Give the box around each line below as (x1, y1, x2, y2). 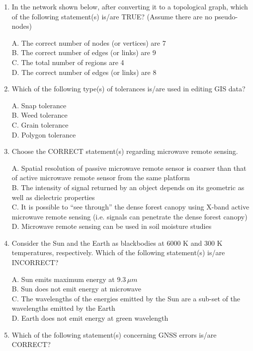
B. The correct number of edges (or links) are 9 (11, 47, 156, 58)
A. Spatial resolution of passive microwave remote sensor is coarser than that (11, 162, 247, 173)
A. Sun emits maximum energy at (11, 274, 115, 284)
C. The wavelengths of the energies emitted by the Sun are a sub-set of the (11, 293, 241, 303)
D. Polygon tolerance (11, 129, 76, 140)
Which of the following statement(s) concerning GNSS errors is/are (11, 329, 217, 340)
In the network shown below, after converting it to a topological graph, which (11, 1, 248, 11)
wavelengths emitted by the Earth (11, 303, 115, 313)
